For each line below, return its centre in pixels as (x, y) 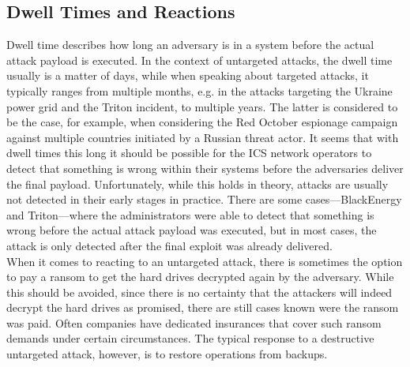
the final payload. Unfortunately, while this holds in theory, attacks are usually (197, 183)
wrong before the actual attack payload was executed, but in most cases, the (192, 230)
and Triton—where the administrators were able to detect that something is (190, 214)
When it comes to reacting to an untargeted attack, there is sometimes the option (205, 261)
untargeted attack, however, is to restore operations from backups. (167, 354)
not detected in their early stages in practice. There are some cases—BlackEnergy (204, 199)
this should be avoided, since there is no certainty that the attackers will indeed (199, 292)
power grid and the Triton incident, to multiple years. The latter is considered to (202, 106)
